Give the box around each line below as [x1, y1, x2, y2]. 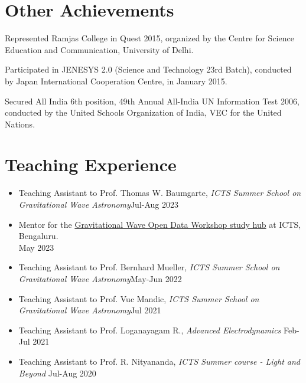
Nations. [5, 117, 35, 130]
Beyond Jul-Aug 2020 [18, 366, 96, 379]
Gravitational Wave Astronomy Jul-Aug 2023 [18, 198, 178, 210]
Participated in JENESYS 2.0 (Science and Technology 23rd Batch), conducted [5, 63, 292, 76]
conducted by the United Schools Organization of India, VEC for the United [5, 106, 282, 119]
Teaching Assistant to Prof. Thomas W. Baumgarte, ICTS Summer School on [18, 186, 301, 199]
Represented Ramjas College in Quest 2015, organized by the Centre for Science [5, 32, 294, 44]
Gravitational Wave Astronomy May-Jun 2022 [18, 272, 182, 284]
